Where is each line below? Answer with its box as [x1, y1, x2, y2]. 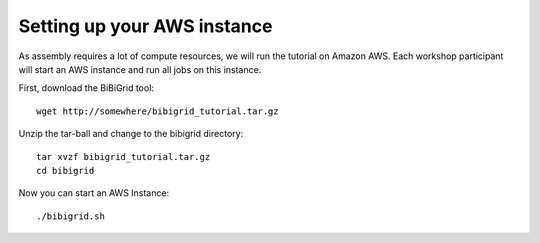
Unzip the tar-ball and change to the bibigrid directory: [18, 128, 244, 140]
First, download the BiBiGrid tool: [18, 82, 155, 94]
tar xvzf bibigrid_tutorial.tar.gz [36, 151, 211, 162]
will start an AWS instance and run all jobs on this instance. [18, 63, 262, 75]
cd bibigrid [36, 165, 95, 176]
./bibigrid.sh [36, 210, 105, 222]
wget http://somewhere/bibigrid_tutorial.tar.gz [36, 105, 279, 117]
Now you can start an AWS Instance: [18, 187, 170, 199]
